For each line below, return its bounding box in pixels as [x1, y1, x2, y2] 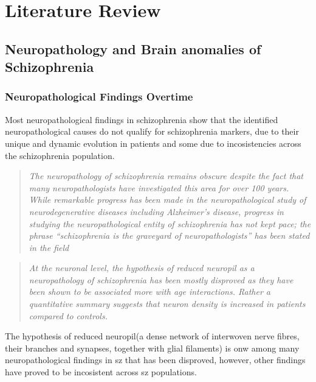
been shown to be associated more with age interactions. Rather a [29, 285, 270, 298]
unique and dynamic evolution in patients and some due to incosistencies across [5, 136, 301, 149]
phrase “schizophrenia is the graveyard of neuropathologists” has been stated [29, 229, 310, 242]
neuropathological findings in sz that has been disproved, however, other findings [5, 353, 306, 366]
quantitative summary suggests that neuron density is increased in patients [29, 297, 306, 310]
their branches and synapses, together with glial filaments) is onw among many [5, 341, 300, 354]
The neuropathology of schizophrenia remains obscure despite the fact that [29, 169, 304, 182]
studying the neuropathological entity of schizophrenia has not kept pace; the [29, 217, 311, 230]
